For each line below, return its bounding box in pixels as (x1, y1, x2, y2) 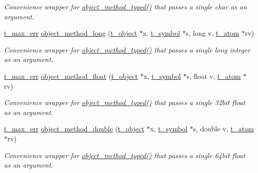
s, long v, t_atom (186, 28, 240, 38)
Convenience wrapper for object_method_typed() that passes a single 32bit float (4, 97, 246, 108)
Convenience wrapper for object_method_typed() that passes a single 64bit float (4, 150, 246, 160)
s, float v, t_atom (187, 70, 241, 81)
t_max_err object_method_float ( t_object (4, 70, 138, 81)
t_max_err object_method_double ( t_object (4, 123, 144, 134)
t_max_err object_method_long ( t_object (4, 28, 137, 38)
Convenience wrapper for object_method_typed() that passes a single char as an (4, 1, 247, 11)
